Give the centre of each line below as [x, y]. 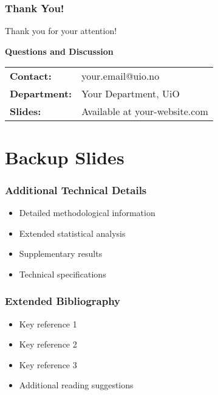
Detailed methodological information [87, 212]
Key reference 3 [48, 364]
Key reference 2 [48, 344]
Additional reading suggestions [76, 385]
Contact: [31, 76]
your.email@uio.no [121, 76]
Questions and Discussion [59, 51]
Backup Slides [65, 157]
